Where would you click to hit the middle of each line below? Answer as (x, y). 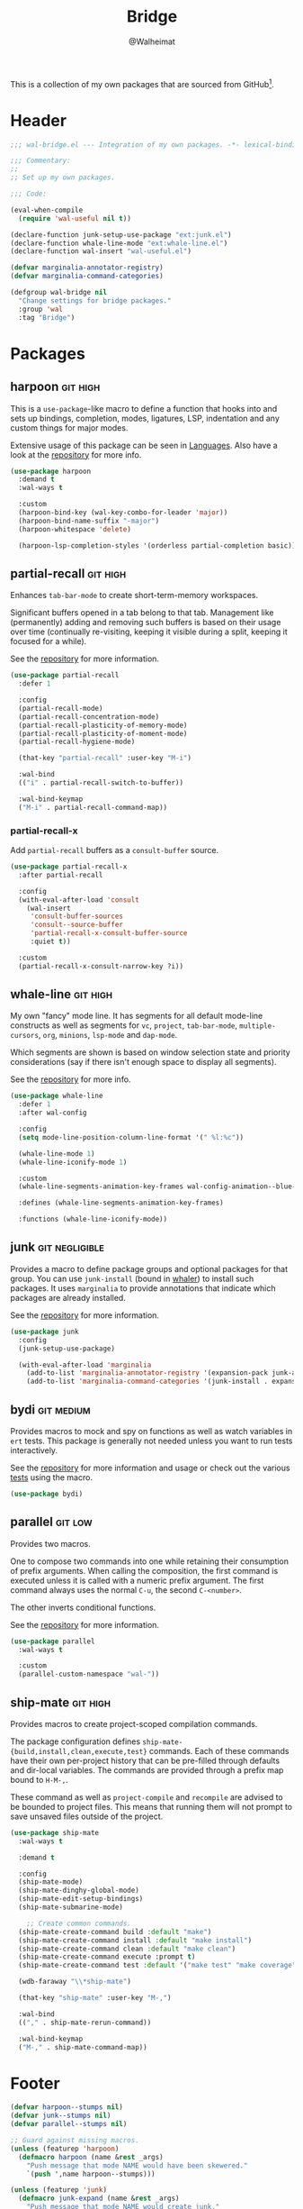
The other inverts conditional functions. (83, 1607)
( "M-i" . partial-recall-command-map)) (93, 807)
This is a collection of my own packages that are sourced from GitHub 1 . (143, 83)
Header (38, 120)
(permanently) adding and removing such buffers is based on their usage (146, 623)
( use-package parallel (53, 1641)
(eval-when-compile (47, 210)
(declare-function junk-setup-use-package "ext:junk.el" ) (121, 235)
